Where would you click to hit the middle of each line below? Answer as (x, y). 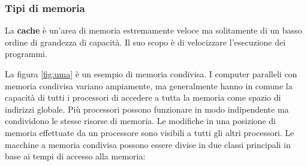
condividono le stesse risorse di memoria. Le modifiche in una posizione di (140, 121)
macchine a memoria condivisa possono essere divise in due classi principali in (148, 144)
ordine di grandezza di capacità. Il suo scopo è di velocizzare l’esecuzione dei (145, 42)
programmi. (26, 54)
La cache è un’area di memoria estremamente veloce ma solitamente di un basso (153, 30)
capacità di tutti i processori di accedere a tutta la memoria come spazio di (143, 97)
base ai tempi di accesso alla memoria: (75, 156)
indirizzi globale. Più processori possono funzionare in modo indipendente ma (147, 109)
